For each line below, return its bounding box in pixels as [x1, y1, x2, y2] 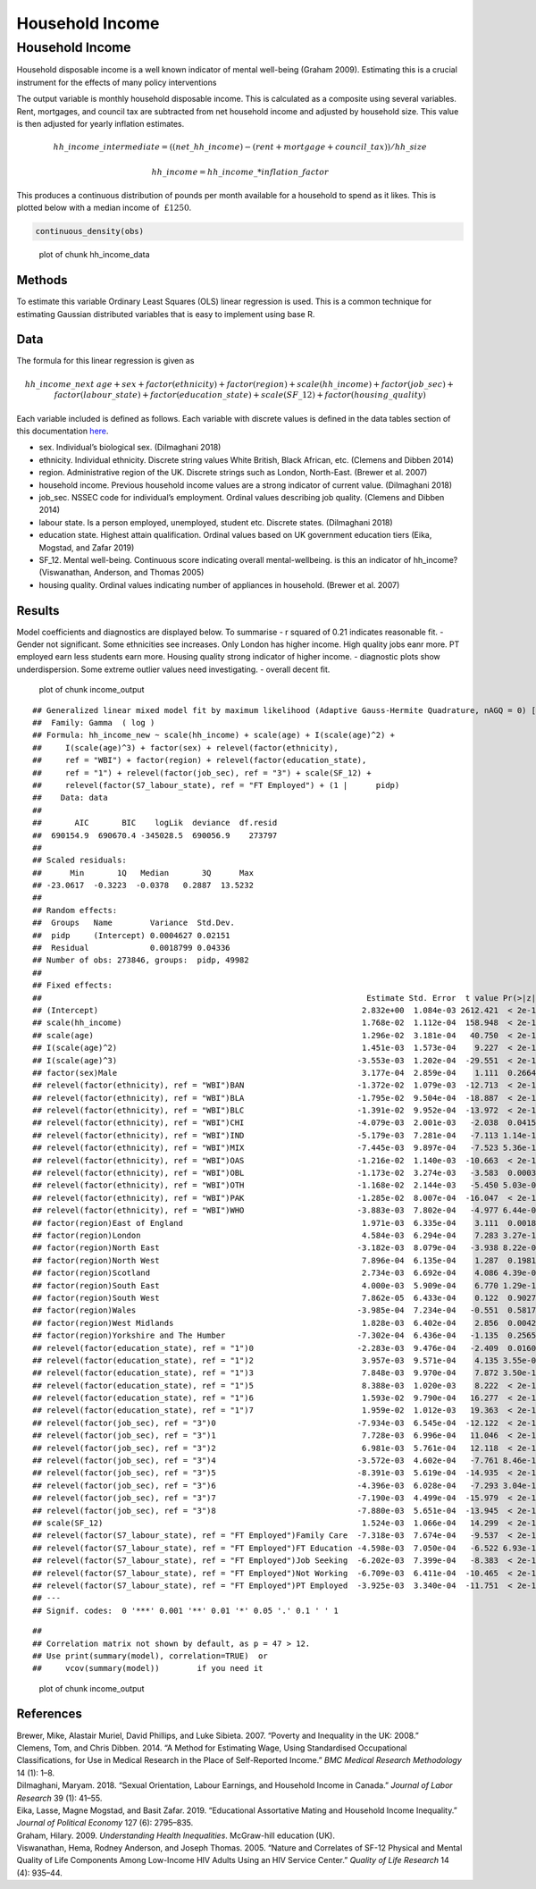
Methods [16, 273, 68, 288]
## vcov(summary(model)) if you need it [32, 1663, 264, 1674]
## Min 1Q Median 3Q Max [32, 868, 255, 877]
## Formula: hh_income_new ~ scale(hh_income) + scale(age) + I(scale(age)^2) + [32, 730, 396, 741]
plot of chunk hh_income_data [38, 249, 151, 260]
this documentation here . [16, 425, 109, 437]
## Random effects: [32, 905, 118, 915]
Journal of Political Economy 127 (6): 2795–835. [16, 1818, 194, 1828]
